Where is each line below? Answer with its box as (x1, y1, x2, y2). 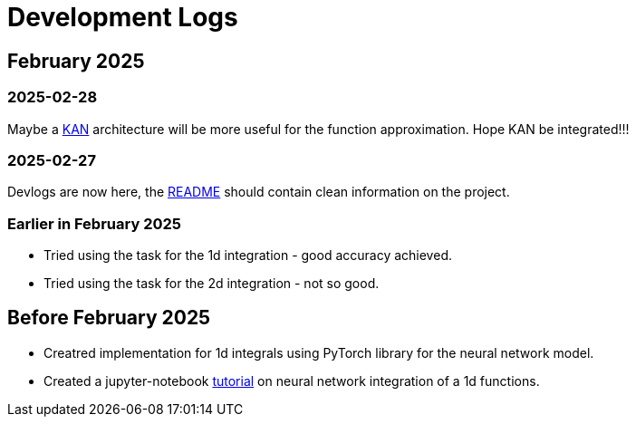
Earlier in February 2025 (7, 214, 181, 233)
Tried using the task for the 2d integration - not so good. (43, 275, 380, 292)
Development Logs (7, 2, 238, 33)
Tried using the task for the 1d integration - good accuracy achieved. (43, 247, 452, 264)
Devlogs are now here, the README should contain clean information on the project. (7, 184, 510, 200)
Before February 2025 (7, 306, 211, 330)
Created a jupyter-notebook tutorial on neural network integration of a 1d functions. (43, 372, 540, 389)
